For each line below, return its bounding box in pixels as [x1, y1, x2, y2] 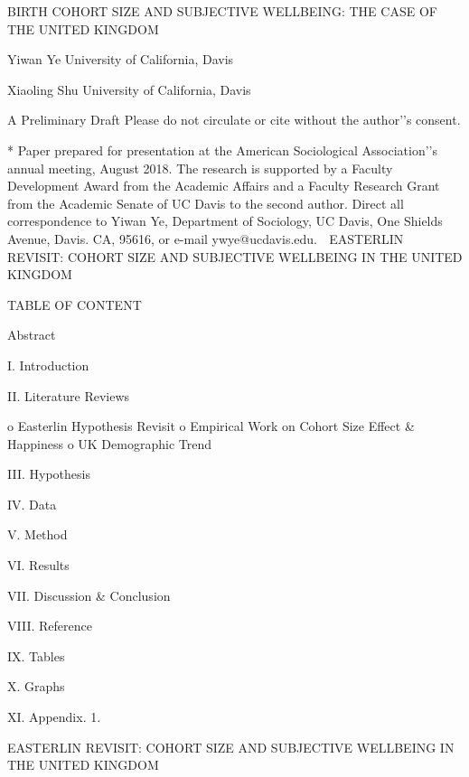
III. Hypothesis [7, 464, 90, 483]
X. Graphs [7, 677, 65, 696]
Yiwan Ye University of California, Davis [7, 50, 234, 69]
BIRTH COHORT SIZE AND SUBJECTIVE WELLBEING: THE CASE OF [7, 2, 437, 20]
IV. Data [7, 494, 57, 513]
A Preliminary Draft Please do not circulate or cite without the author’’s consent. [7, 110, 461, 129]
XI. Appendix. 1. [7, 707, 101, 726]
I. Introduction [7, 355, 89, 374]
